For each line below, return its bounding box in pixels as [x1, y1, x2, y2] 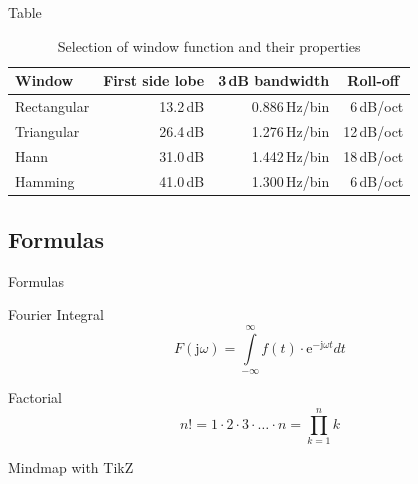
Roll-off [347, 70, 400, 91]
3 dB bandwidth [218, 70, 330, 91]
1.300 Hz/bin [251, 170, 330, 191]
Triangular [15, 120, 80, 141]
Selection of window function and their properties [57, 35, 361, 56]
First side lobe [103, 70, 205, 91]
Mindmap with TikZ [8, 456, 134, 477]
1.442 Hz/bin [251, 145, 330, 166]
